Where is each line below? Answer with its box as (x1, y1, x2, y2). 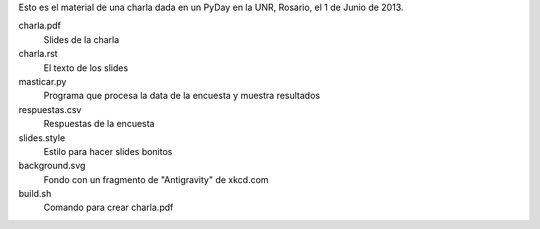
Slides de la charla (43, 33, 120, 45)
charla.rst (18, 48, 59, 60)
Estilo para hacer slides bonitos (43, 145, 173, 157)
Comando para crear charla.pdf (43, 201, 174, 214)
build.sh (18, 188, 52, 200)
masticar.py (18, 75, 67, 87)
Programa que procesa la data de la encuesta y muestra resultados (43, 90, 320, 102)
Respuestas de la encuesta (43, 118, 155, 130)
